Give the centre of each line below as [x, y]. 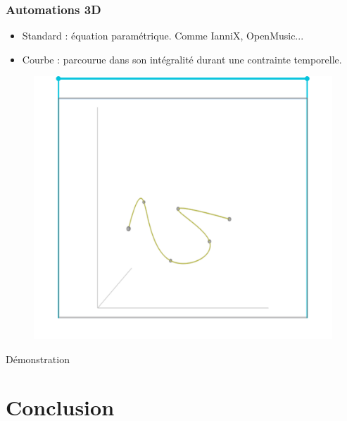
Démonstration [38, 359]
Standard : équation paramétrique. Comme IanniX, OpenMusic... [163, 36]
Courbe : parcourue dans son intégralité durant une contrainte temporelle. [182, 59]
